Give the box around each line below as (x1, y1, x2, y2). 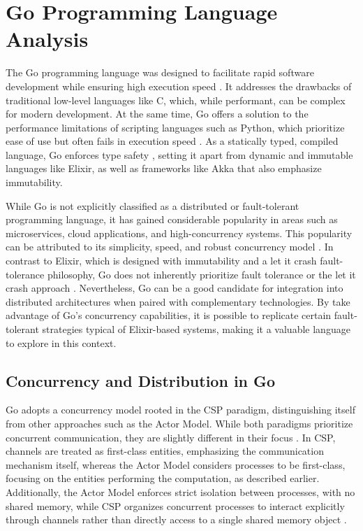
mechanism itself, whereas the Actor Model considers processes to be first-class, (6, 457, 346, 472)
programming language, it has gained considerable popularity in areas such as (6, 212, 338, 227)
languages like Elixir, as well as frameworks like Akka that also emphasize (6, 161, 322, 176)
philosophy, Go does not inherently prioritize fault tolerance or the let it (47, 267, 356, 281)
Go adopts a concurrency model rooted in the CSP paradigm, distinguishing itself (6, 402, 355, 417)
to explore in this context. (6, 335, 117, 350)
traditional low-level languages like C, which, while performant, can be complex (6, 92, 346, 107)
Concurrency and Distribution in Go (6, 369, 276, 391)
